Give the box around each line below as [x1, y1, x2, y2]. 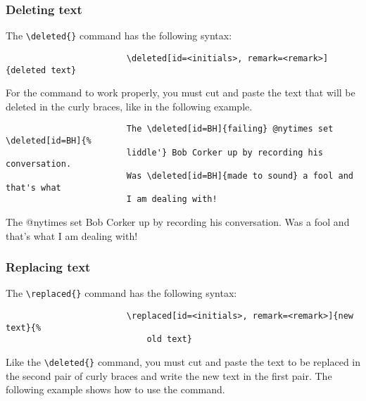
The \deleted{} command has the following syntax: [6, 28, 232, 43]
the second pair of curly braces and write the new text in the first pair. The [6, 368, 332, 383]
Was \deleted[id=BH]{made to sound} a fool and [126, 171, 353, 181]
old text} [146, 334, 192, 345]
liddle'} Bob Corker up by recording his [126, 147, 324, 158]
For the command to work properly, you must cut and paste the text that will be [6, 85, 355, 100]
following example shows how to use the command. [6, 382, 225, 397]
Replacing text [6, 258, 91, 276]
